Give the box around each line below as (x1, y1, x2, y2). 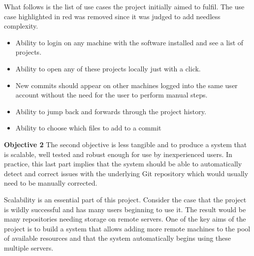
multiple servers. (4, 242, 54, 253)
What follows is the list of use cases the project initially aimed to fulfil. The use (4, 1, 245, 11)
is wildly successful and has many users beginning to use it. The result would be (4, 204, 246, 214)
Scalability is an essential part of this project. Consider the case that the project (4, 194, 247, 204)
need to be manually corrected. (4, 178, 97, 188)
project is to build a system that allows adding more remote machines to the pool (4, 223, 251, 233)
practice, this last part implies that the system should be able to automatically (4, 159, 242, 169)
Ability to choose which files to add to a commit (15, 123, 161, 133)
